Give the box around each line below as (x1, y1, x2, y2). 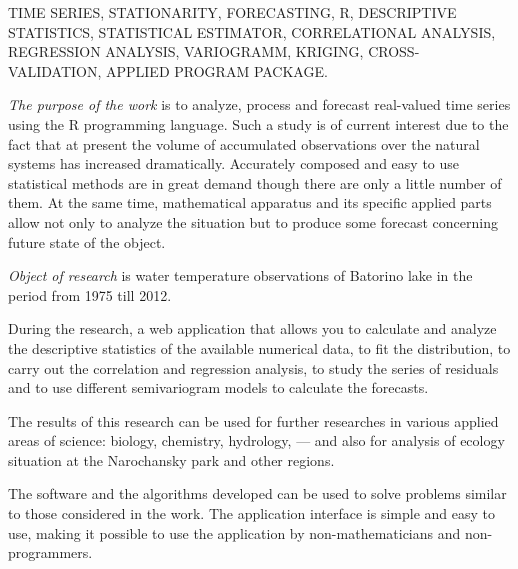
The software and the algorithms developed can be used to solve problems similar (8, 483, 507, 504)
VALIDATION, (8, 60, 102, 81)
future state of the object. (8, 231, 166, 252)
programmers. (8, 542, 93, 563)
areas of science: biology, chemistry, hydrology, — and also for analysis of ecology (8, 430, 505, 451)
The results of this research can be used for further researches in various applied (8, 410, 499, 431)
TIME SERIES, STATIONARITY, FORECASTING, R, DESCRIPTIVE (8, 2, 457, 22)
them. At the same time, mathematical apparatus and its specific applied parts (8, 192, 492, 213)
